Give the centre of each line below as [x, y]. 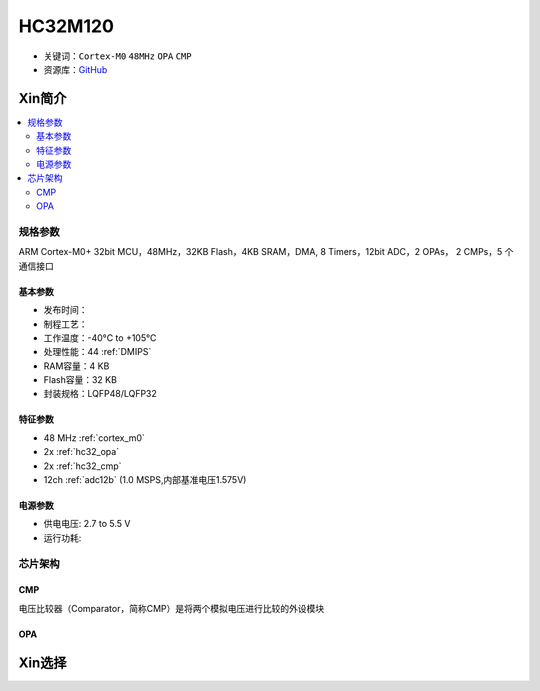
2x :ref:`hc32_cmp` [82, 466]
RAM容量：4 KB [76, 366]
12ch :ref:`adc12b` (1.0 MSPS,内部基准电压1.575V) [145, 480]
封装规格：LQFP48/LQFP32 [100, 394]
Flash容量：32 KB [80, 380]
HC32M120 [66, 26]
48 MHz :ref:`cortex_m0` [94, 437]
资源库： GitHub [75, 69]
